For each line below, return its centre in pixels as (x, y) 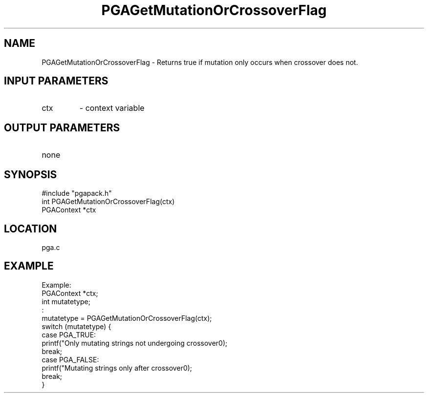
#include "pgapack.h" (77, 193)
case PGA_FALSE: (70, 359)
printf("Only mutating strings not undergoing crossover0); (135, 343)
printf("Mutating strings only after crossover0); (117, 368)
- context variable (112, 108)
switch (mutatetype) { (76, 326)
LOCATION (31, 229)
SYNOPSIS (31, 174)
